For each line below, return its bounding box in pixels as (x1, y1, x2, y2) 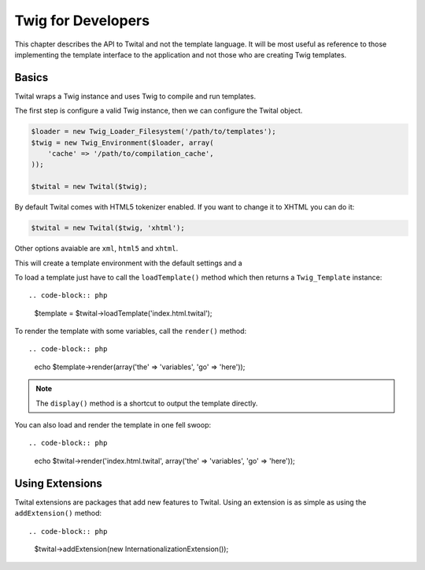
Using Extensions (14, 476, 102, 490)
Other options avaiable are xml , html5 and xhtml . (14, 244, 179, 254)
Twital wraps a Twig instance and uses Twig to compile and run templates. (14, 91, 256, 101)
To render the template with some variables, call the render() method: (14, 327, 247, 336)
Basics (14, 71, 49, 84)
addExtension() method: (14, 509, 102, 518)
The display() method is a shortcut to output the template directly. (35, 398, 258, 408)
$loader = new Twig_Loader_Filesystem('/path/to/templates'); (31, 127, 276, 136)
